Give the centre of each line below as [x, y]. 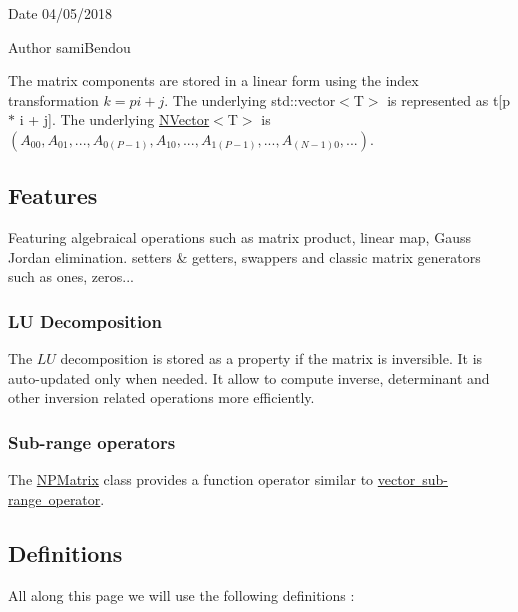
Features [53, 195]
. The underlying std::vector [250, 99]
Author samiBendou [69, 46]
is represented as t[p [449, 99]
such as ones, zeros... [71, 276]
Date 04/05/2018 [60, 13]
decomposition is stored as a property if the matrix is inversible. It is [271, 358]
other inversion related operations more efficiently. [161, 397]
